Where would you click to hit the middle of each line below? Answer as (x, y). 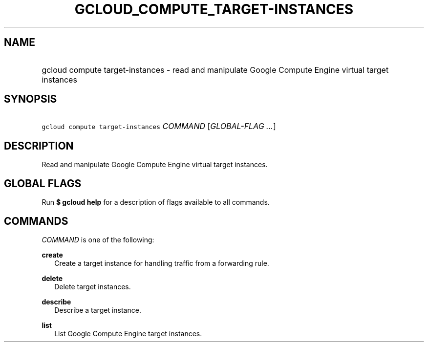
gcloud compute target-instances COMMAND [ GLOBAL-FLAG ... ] (159, 126)
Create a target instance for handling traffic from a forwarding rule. (162, 263)
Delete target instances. (93, 286)
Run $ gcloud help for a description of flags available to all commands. (156, 202)
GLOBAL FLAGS (43, 183)
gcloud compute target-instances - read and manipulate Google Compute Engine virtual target (215, 70)
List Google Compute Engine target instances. (128, 333)
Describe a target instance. (98, 310)
